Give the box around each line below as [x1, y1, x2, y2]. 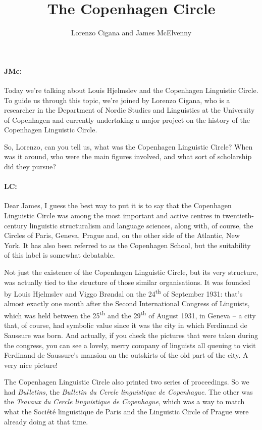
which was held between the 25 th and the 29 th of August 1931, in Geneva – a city [4, 309, 256, 320]
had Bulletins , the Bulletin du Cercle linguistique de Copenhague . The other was [4, 386, 253, 397]
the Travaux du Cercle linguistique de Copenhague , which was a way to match [4, 396, 245, 407]
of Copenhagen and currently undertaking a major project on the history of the [4, 114, 250, 125]
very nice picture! [4, 359, 58, 370]
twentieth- [223, 210, 254, 221]
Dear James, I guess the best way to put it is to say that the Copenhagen [4, 200, 232, 211]
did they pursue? [4, 161, 56, 172]
